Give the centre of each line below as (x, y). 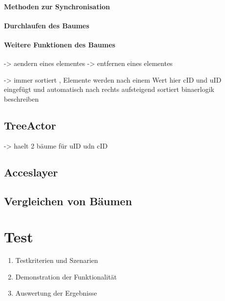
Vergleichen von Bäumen (68, 201)
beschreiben (21, 98)
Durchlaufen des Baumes (47, 25)
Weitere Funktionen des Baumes (60, 44)
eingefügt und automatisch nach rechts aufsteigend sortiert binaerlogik (109, 89)
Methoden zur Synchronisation (57, 6)
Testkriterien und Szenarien (57, 260)
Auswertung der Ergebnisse (56, 293)
